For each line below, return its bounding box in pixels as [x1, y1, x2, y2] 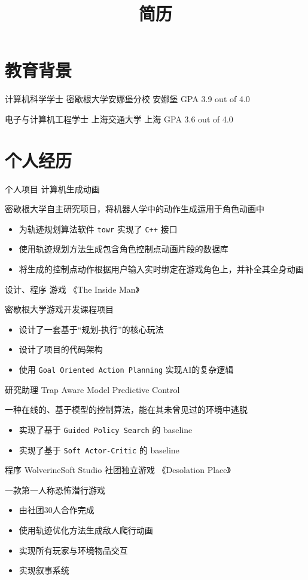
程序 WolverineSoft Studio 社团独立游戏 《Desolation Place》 [5, 464, 231, 476]
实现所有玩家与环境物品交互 [19, 544, 128, 556]
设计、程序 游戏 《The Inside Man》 [5, 283, 140, 295]
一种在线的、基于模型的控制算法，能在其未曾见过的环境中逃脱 [5, 403, 248, 416]
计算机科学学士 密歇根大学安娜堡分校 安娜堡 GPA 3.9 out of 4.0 [5, 93, 250, 105]
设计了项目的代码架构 [19, 343, 103, 355]
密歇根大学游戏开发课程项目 [5, 303, 114, 315]
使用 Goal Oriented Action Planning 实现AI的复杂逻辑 [19, 363, 234, 376]
